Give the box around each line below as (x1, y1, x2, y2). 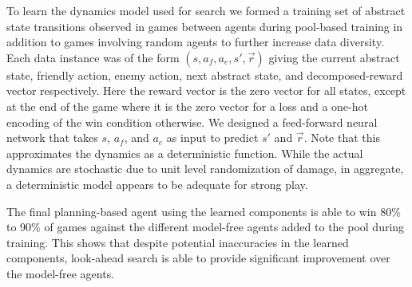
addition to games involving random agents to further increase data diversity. (6, 33, 385, 50)
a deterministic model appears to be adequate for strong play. (6, 175, 308, 192)
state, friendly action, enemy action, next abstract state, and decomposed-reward (6, 66, 403, 83)
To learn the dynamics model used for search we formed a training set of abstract (6, 2, 406, 18)
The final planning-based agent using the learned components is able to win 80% (6, 202, 401, 219)
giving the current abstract (268, 49, 400, 65)
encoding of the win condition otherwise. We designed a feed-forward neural (6, 113, 378, 130)
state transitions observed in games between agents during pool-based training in (6, 18, 403, 34)
